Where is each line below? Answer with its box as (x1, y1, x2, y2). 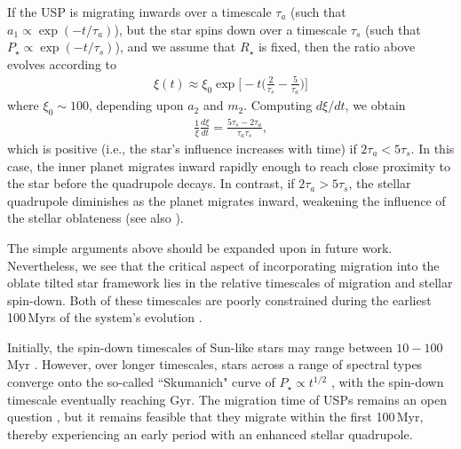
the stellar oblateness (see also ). (7, 209, 184, 227)
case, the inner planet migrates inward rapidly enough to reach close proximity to (7, 156, 451, 175)
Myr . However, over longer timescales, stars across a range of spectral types (7, 355, 423, 374)
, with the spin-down (330, 373, 444, 391)
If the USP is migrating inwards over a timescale (7, 3, 272, 20)
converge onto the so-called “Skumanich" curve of (7, 373, 275, 391)
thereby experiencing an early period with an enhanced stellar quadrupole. (7, 424, 413, 443)
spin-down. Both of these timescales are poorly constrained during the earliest (7, 290, 432, 309)
